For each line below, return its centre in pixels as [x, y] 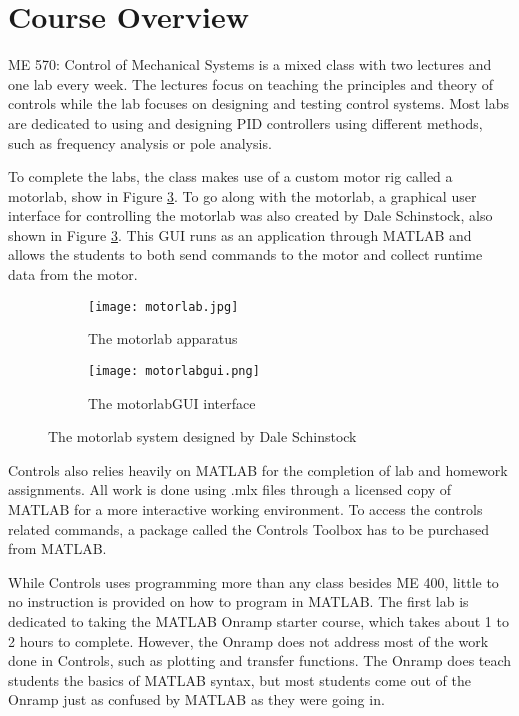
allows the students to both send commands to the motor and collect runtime [245, 254]
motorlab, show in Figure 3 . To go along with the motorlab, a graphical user [242, 195]
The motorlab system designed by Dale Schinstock [202, 436]
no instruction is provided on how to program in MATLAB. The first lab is [238, 601]
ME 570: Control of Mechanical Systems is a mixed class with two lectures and [250, 64]
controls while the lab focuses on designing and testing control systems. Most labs [258, 103]
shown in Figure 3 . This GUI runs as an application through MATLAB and [240, 234]
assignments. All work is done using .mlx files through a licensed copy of [230, 489]
